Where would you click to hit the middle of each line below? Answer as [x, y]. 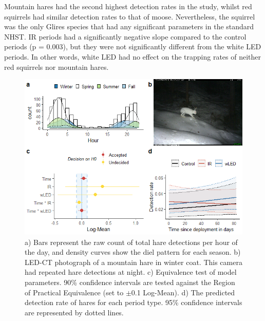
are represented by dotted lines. [74, 312]
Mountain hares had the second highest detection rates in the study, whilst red [128, 6]
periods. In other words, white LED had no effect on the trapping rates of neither [133, 56]
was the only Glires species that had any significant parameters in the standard [129, 26]
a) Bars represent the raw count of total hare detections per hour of [131, 242]
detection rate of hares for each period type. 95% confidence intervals [134, 302]
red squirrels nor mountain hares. [56, 67]
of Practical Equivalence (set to [74, 292]
